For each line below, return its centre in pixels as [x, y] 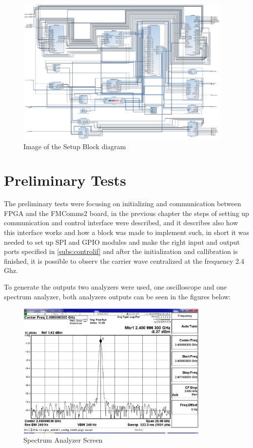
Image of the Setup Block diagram [75, 146]
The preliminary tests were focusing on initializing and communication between [123, 204]
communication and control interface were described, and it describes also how [121, 223]
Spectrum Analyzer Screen [63, 440]
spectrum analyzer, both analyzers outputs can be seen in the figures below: [117, 296]
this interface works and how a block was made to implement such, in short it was [126, 232]
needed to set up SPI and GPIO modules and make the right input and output [122, 242]
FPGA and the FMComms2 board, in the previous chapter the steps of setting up [126, 213]
